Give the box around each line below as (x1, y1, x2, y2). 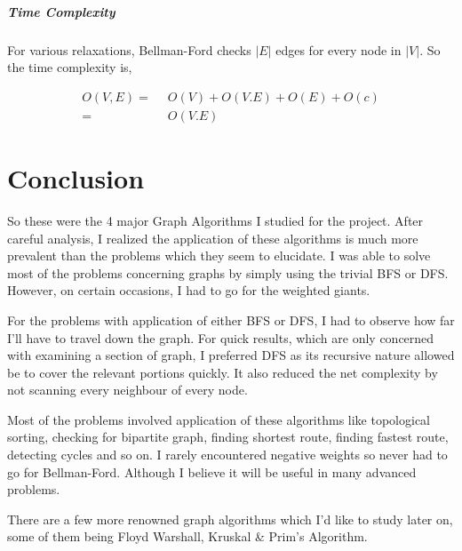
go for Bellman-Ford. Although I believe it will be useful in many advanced (7, 462, 417, 481)
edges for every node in (275, 40, 402, 59)
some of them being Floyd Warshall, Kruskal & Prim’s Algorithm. (7, 527, 368, 546)
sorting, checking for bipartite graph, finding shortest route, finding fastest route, (7, 427, 449, 446)
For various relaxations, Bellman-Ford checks (7, 40, 251, 59)
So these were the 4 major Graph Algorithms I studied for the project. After (7, 211, 424, 229)
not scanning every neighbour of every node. (7, 380, 248, 399)
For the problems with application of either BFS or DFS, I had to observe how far (7, 310, 455, 329)
